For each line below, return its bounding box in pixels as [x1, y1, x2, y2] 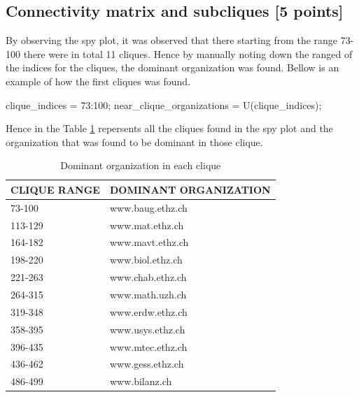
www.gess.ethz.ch [109, 356, 184, 371]
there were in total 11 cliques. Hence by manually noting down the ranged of [23, 46, 353, 61]
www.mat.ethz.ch [109, 217, 184, 232]
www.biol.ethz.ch [109, 252, 183, 267]
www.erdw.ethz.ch [109, 304, 188, 319]
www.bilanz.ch [109, 374, 172, 389]
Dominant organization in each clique [60, 158, 221, 173]
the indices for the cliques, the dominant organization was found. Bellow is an [6, 60, 339, 75]
